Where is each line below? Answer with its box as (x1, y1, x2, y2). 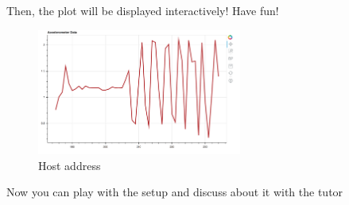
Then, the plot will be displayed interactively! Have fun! (6, 2, 279, 18)
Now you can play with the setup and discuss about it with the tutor (6, 184, 343, 200)
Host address (38, 157, 101, 173)
